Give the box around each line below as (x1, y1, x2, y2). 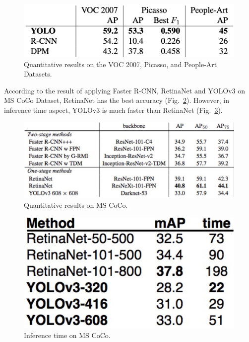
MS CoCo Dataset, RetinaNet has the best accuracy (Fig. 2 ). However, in (4, 95, 229, 105)
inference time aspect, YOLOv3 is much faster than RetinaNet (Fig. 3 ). (4, 105, 223, 115)
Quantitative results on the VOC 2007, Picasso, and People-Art (24, 59, 217, 69)
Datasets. (24, 69, 52, 79)
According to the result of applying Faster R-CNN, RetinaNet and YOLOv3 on (4, 85, 246, 95)
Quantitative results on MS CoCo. (24, 200, 128, 210)
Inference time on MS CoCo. (24, 330, 111, 340)
